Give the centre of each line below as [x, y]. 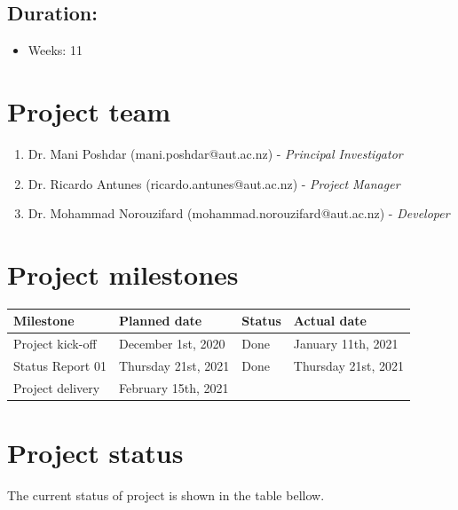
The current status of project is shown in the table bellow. [166, 495]
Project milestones [123, 274]
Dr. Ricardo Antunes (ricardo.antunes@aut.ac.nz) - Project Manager [214, 183]
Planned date [160, 321]
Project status [95, 453]
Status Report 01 [60, 366]
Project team [89, 110]
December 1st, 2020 [172, 344]
